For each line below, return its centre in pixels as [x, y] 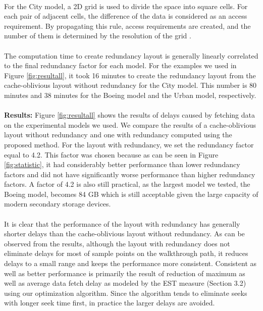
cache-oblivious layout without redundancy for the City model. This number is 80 [130, 85]
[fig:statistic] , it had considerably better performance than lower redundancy [122, 164]
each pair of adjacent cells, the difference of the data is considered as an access [126, 16]
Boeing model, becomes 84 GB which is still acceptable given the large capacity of [131, 194]
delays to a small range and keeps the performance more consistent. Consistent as [130, 263]
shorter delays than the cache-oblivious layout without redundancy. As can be [124, 234]
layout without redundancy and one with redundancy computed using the [118, 135]
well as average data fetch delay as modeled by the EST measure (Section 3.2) [125, 283]
